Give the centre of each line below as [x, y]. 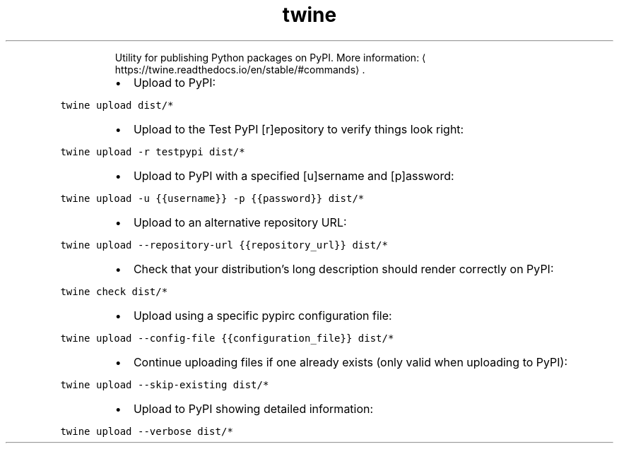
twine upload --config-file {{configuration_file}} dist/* [227, 338]
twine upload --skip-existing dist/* [165, 384]
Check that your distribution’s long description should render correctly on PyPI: [343, 269]
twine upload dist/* [117, 105]
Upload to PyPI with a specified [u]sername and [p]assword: [294, 175]
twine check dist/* [114, 291]
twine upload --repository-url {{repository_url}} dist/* [224, 245]
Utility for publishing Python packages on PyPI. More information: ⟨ [270, 57]
